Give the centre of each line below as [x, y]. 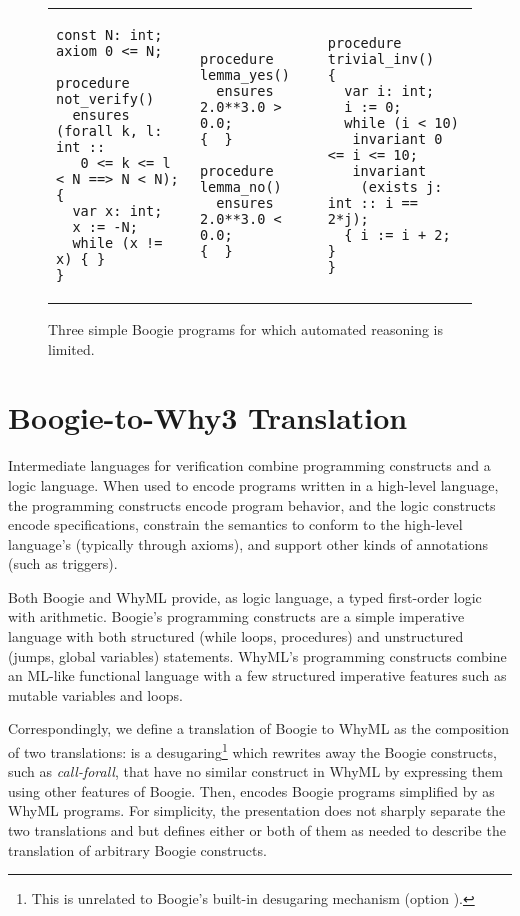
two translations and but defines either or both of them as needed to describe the [257, 830]
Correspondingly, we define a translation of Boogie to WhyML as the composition [258, 728]
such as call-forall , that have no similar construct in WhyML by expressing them [255, 771]
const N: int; [109, 35]
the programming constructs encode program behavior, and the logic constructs [252, 504]
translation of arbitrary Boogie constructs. [137, 849]
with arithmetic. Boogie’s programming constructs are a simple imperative [236, 616]
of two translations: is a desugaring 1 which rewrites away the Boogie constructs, [252, 750]
